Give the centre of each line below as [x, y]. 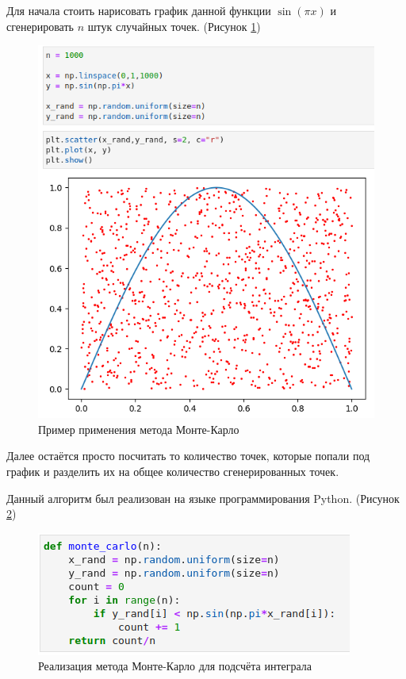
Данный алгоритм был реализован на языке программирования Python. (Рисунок [203, 498]
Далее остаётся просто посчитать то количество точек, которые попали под [188, 456]
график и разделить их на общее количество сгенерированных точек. [173, 472]
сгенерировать [40, 26]
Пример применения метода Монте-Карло [139, 429]
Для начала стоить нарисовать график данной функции [139, 10]
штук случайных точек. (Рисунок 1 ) [174, 26]
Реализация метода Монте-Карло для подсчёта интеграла [175, 666]
